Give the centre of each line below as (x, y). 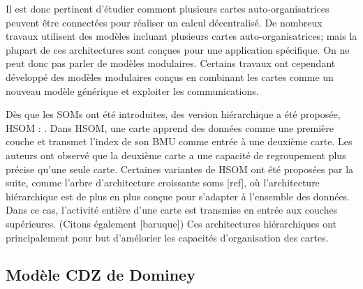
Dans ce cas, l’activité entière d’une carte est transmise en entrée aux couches (172, 210)
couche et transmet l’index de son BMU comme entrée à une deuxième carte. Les (179, 141)
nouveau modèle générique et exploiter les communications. (132, 90)
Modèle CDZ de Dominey (101, 275)
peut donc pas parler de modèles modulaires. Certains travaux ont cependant (171, 63)
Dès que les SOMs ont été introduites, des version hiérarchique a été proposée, (173, 114)
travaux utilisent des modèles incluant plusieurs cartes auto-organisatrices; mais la (181, 36)
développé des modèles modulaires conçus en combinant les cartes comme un (170, 76)
